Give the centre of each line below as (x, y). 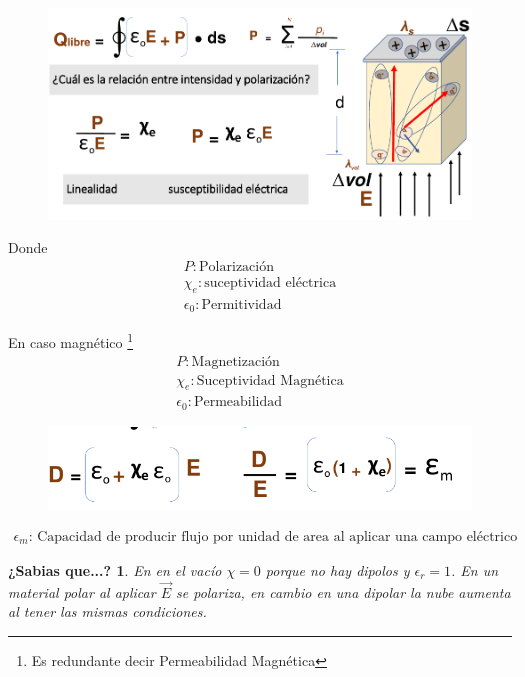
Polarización (236, 266)
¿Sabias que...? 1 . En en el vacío (115, 569)
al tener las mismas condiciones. (107, 611)
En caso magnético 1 (71, 340)
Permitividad (241, 304)
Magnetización (235, 361)
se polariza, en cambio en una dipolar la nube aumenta (343, 591)
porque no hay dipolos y (337, 569)
